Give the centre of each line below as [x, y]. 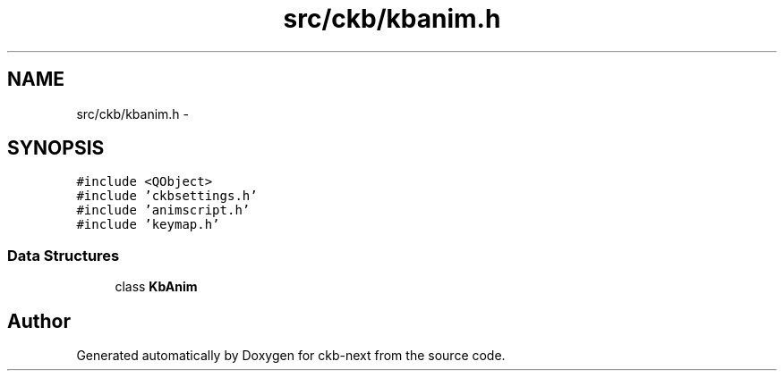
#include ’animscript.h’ [163, 210]
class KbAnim [156, 287]
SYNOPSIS [56, 148]
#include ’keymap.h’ [148, 225]
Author [39, 321]
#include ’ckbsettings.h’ [167, 196]
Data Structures [64, 255]
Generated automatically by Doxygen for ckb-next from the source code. [291, 356]
